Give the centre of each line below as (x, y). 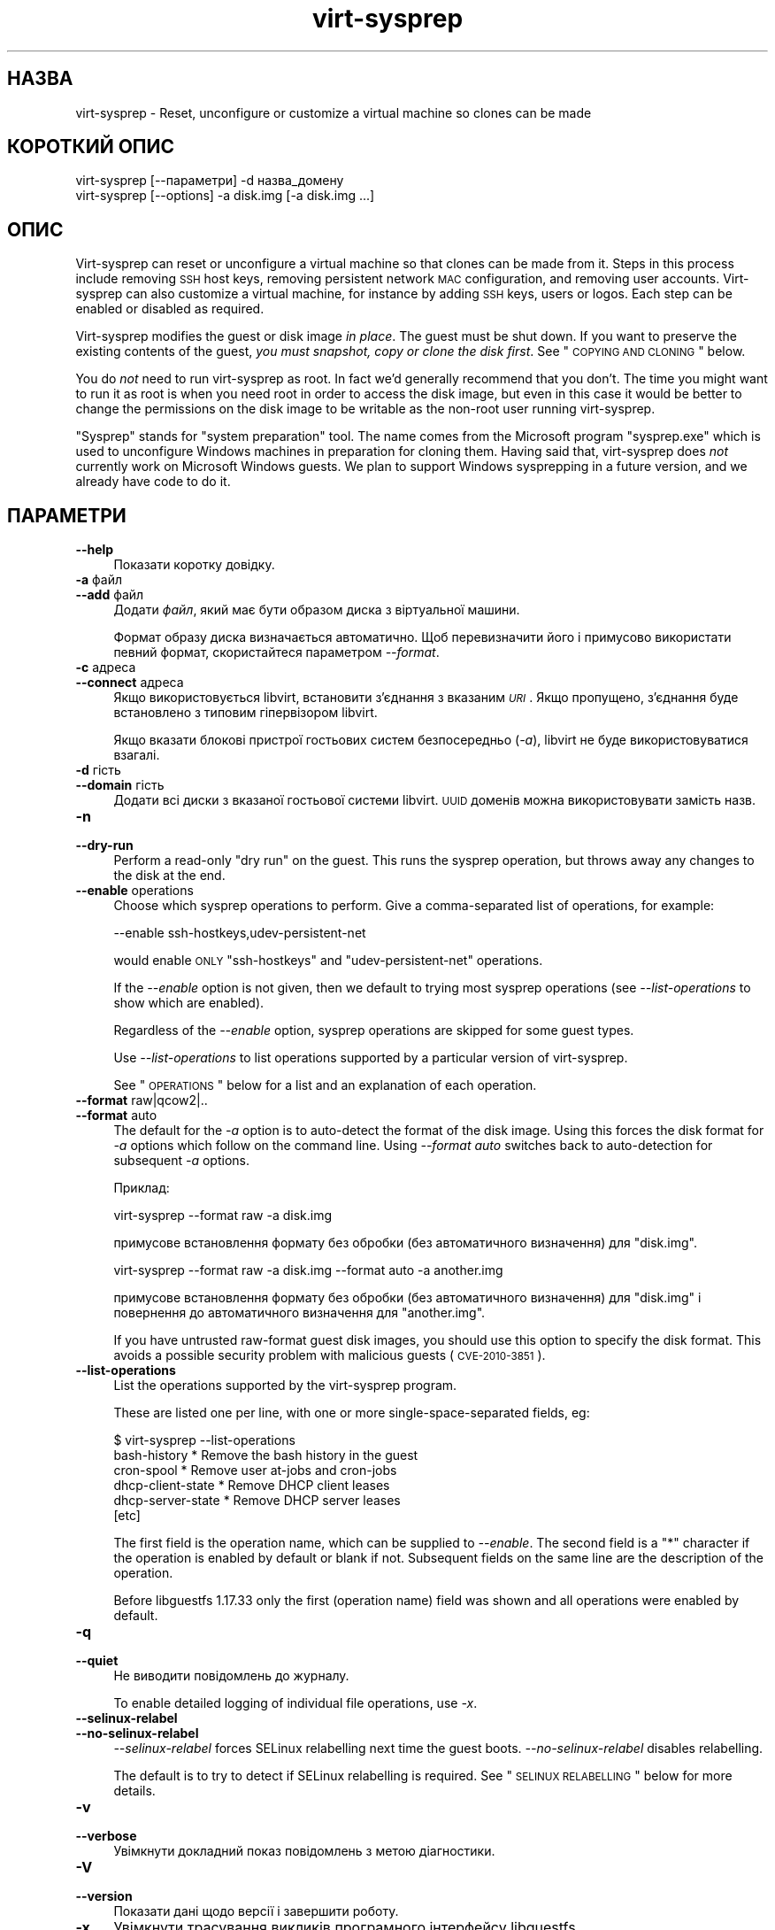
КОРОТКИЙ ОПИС (91, 147)
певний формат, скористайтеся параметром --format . (276, 652)
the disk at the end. (169, 876)
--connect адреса (130, 683)
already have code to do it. (153, 482)
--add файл (110, 595)
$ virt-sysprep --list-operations (204, 1440)
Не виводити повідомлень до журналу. (231, 1676)
